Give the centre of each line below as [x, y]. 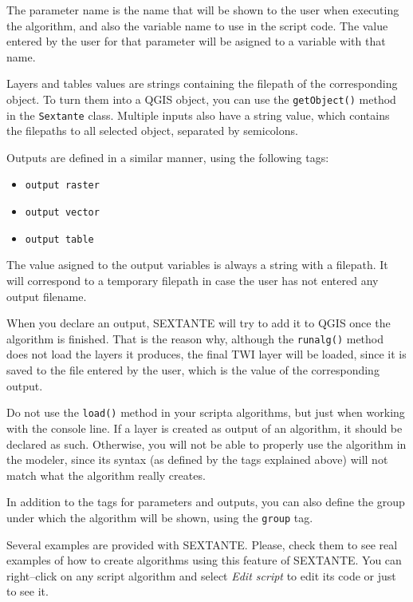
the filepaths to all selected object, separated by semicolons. [152, 131]
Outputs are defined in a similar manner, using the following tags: [168, 157]
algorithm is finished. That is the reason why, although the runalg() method [195, 338]
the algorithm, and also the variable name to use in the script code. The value [197, 25]
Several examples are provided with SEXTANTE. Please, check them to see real [202, 544]
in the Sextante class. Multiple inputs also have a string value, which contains [198, 115]
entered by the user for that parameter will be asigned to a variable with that [196, 41]
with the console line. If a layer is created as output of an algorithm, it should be [205, 428]
